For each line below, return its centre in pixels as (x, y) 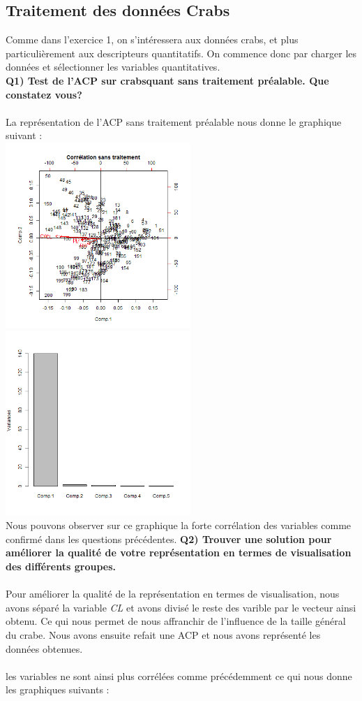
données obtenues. (44, 648)
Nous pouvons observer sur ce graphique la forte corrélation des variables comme (179, 525)
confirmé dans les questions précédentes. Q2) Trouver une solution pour (169, 539)
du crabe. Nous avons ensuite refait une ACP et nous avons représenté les (163, 635)
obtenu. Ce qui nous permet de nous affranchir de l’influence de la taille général (176, 621)
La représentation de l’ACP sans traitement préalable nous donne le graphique (174, 121)
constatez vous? (44, 94)
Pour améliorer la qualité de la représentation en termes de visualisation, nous (173, 594)
